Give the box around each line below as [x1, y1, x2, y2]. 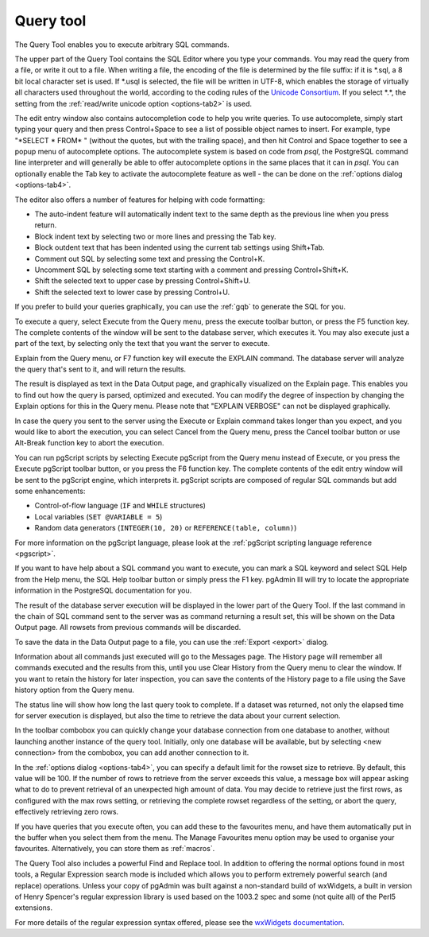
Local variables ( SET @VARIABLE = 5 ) [34, 511, 163, 521]
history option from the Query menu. [14, 685, 134, 695]
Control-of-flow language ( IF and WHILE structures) [34, 501, 207, 511]
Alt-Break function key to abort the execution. [14, 438, 164, 448]
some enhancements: [14, 486, 86, 496]
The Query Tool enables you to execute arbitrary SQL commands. [14, 40, 230, 49]
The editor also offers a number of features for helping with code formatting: [14, 195, 265, 204]
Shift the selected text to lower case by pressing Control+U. [34, 287, 230, 297]
